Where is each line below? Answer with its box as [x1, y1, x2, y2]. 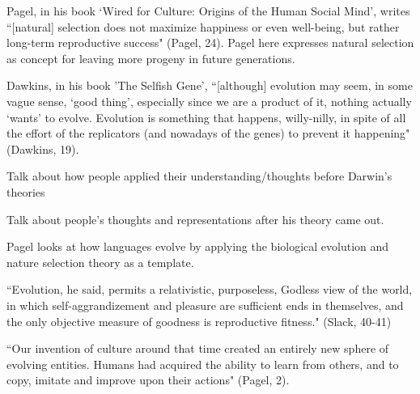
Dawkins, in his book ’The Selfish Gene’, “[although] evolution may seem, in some [6, 77, 413, 94]
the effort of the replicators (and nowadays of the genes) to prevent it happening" [6, 125, 410, 142]
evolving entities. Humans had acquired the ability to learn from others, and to [6, 355, 399, 372]
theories [6, 183, 45, 200]
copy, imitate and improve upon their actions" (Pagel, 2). [6, 371, 290, 388]
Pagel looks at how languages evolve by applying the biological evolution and [6, 238, 389, 255]
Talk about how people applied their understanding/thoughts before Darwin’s [6, 167, 392, 184]
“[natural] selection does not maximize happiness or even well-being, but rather [6, 18, 400, 35]
